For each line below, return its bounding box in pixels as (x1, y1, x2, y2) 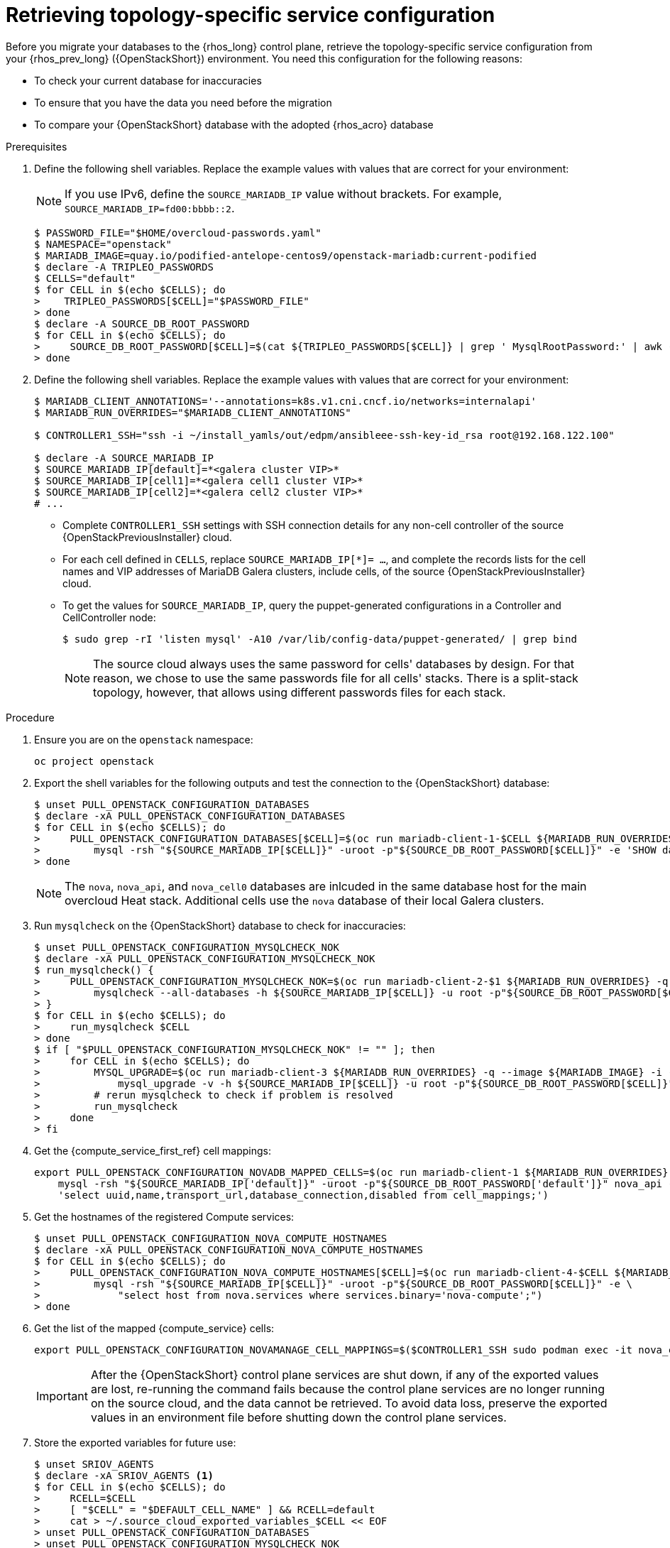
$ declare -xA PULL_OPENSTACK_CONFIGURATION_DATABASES (34, 810, 346, 822)
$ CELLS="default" (34, 272, 136, 284)
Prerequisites (6, 140, 67, 153)
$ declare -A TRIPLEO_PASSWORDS (34, 261, 214, 273)
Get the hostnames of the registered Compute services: (34, 1210, 295, 1223)
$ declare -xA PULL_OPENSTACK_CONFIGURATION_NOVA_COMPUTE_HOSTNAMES (34, 1243, 423, 1255)
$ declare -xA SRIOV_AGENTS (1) (34, 1469, 214, 1481)
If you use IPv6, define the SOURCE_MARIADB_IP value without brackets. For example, (65, 186, 502, 201)
